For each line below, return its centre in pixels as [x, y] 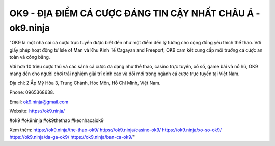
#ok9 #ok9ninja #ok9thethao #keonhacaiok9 [57, 120]
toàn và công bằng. [30, 57]
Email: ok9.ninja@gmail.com [39, 102]
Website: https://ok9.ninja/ [37, 111]
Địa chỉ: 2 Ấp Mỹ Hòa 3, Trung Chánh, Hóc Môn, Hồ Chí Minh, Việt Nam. [85, 83]
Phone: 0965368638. [32, 92]
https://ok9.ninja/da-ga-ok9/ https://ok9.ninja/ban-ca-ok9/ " [72, 137]
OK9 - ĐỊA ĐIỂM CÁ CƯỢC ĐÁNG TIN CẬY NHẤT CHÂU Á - [135, 13]
